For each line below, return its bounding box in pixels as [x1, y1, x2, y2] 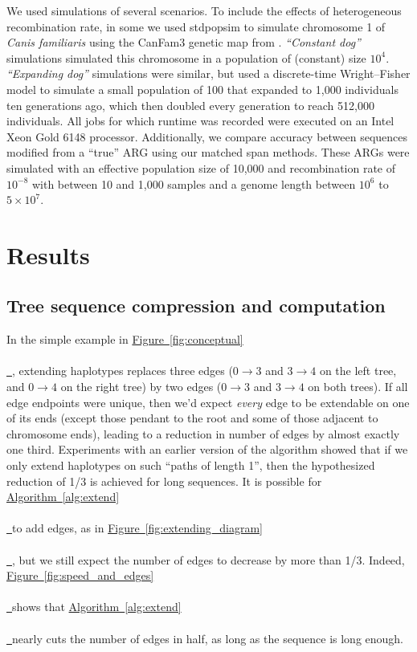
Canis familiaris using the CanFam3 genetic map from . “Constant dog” [6, 34, 361, 51]
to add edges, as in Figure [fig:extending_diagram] [12, 520, 263, 536]
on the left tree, [319, 362, 397, 379]
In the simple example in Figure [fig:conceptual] [6, 331, 243, 348]
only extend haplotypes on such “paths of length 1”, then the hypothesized [6, 457, 375, 474]
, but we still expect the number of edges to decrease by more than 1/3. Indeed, [12, 551, 405, 568]
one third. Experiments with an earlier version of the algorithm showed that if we [6, 441, 408, 458]
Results [6, 238, 90, 271]
